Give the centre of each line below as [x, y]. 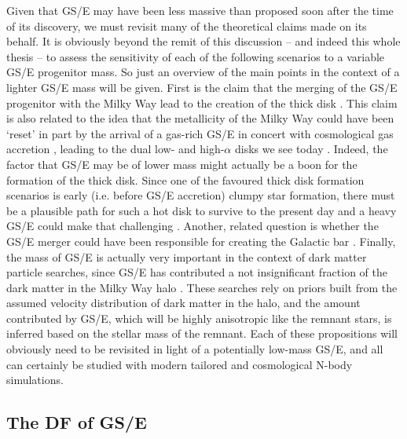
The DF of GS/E [77, 422]
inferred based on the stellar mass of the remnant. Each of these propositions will [202, 333]
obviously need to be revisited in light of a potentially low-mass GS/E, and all [195, 349]
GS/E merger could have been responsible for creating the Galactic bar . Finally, [201, 241]
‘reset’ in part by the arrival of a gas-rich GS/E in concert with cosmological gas [200, 133]
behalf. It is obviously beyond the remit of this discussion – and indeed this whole [203, 41]
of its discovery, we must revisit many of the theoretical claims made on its [187, 26]
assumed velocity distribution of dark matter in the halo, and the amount [183, 303]
